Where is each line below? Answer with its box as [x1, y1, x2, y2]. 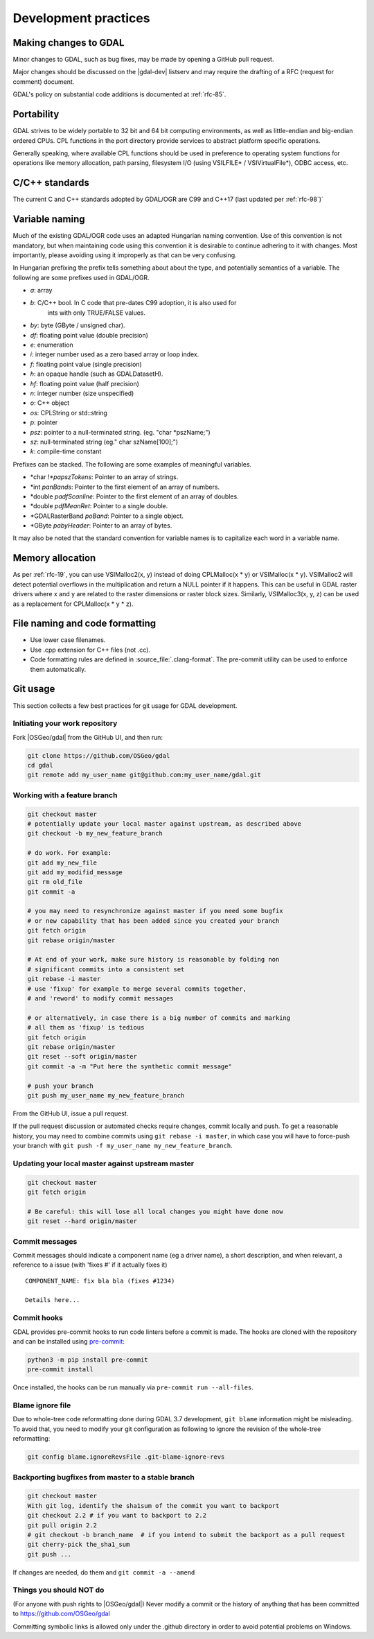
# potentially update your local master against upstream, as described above [27, 819, 301, 828]
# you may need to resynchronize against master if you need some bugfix [27, 907, 283, 915]
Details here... [25, 1297, 80, 1304]
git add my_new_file [27, 858, 97, 867]
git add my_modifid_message [27, 868, 123, 876]
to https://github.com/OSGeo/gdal [12, 1609, 110, 1618]
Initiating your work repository [12, 718, 118, 728]
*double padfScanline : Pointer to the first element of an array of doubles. [30, 492, 239, 501]
